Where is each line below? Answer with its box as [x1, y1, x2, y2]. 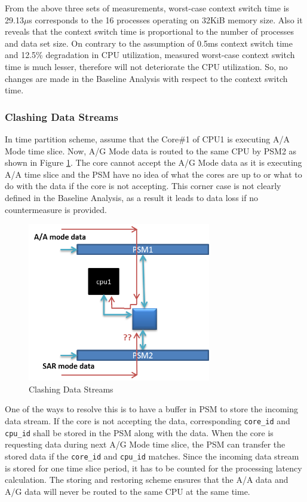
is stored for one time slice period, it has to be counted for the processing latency [5, 461, 302, 474]
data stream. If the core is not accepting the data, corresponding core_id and [5, 415, 290, 427]
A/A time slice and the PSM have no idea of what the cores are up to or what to [5, 168, 302, 180]
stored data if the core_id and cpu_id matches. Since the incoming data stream [5, 449, 299, 462]
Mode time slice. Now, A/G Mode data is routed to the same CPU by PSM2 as [5, 144, 297, 157]
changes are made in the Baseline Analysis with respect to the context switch [5, 72, 288, 84]
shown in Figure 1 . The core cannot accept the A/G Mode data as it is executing [5, 156, 302, 169]
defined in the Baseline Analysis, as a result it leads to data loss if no [5, 191, 258, 203]
